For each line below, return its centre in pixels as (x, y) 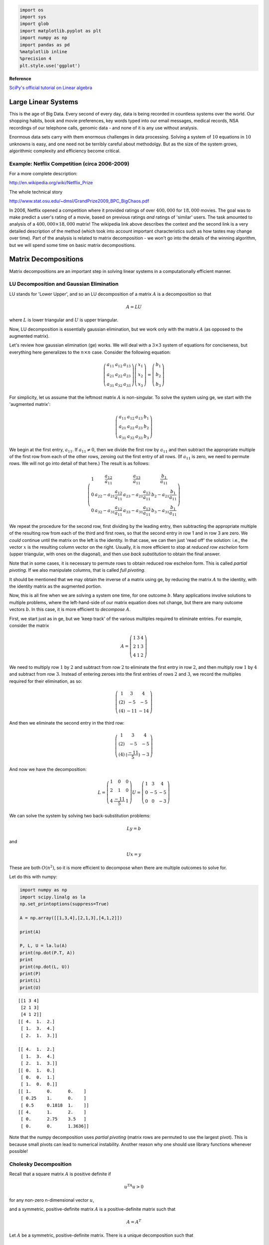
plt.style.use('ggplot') (50, 65)
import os (32, 10)
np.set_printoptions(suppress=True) (65, 904)
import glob (34, 24)
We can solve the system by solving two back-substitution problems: (80, 815)
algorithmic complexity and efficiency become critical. (65, 151)
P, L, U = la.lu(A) (43, 946)
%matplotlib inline (43, 52)
